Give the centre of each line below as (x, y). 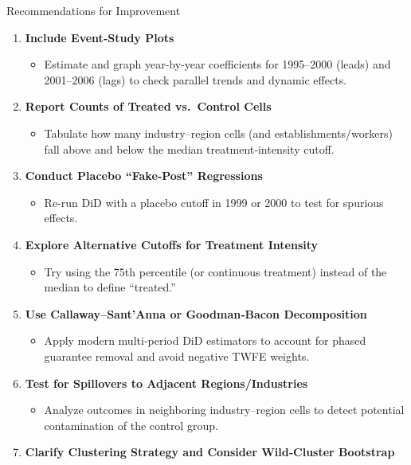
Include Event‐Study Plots (100, 37)
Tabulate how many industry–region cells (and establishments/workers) (218, 133)
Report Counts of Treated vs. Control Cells (148, 106)
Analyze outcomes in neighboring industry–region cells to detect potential (224, 410)
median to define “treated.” (110, 287)
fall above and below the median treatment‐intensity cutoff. (189, 148)
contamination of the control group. (131, 425)
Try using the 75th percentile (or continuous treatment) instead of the (215, 271)
